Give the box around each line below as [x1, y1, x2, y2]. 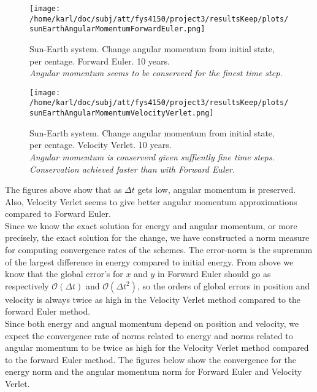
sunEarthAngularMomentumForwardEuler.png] [29, 25, 205, 34]
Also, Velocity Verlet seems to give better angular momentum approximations [5, 195, 297, 208]
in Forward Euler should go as [157, 267, 271, 280]
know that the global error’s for [5, 267, 123, 280]
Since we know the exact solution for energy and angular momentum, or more [5, 219, 297, 232]
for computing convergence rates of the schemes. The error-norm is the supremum [5, 243, 313, 256]
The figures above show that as [5, 183, 122, 196]
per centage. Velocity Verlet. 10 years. [29, 138, 172, 151]
